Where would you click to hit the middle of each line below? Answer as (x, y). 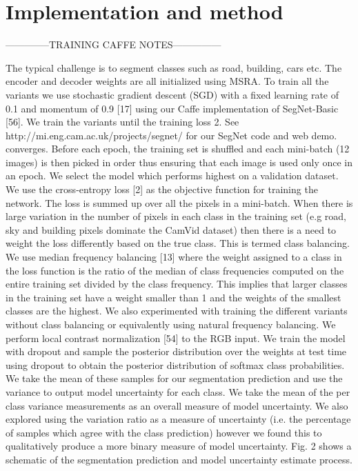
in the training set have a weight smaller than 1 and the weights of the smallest (173, 297)
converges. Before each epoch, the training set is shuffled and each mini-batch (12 (178, 149)
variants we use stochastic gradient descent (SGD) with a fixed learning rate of (172, 94)
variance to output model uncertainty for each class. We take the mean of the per (178, 391)
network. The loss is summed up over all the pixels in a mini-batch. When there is (179, 202)
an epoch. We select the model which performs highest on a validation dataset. (172, 176)
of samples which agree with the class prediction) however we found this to (164, 432)
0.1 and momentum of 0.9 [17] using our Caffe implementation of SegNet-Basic (172, 108)
